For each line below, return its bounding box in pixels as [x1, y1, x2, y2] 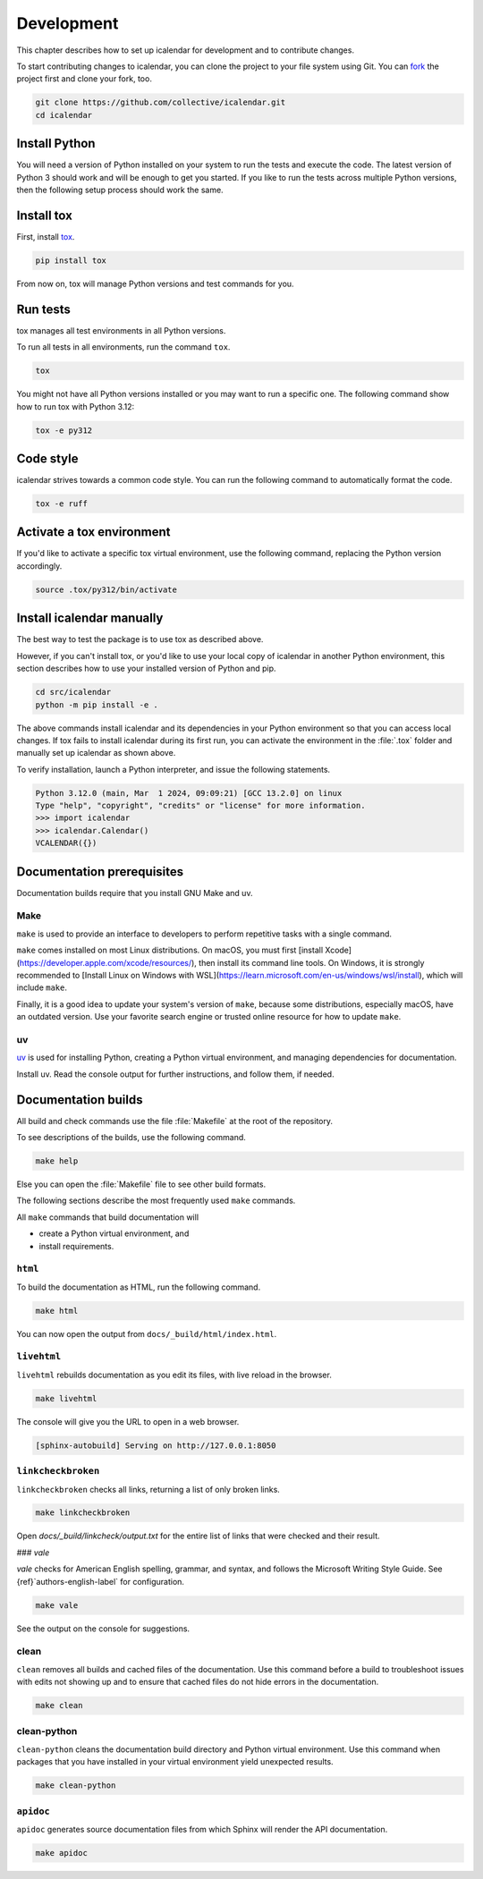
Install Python [16, 136, 96, 151]
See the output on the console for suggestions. [16, 1623, 191, 1634]
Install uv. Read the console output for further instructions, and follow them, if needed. [16, 1069, 335, 1079]
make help [35, 1156, 79, 1166]
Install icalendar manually [16, 611, 164, 626]
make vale [35, 1600, 79, 1610]
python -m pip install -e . [35, 699, 158, 710]
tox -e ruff [35, 498, 89, 509]
